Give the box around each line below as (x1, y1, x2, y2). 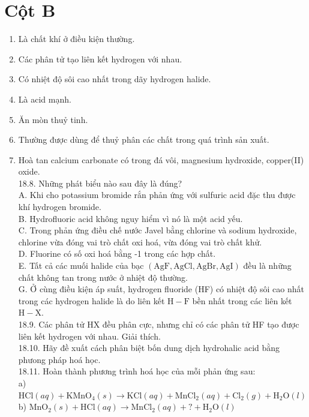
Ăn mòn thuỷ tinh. (18, 113, 88, 125)
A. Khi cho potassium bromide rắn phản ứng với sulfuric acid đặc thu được (18, 188, 296, 201)
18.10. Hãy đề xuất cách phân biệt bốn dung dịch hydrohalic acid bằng (18, 341, 280, 354)
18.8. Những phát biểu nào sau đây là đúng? (18, 176, 182, 189)
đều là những (243, 259, 292, 272)
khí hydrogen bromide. (18, 200, 101, 213)
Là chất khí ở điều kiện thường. (18, 32, 135, 45)
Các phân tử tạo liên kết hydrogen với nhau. (18, 52, 182, 65)
